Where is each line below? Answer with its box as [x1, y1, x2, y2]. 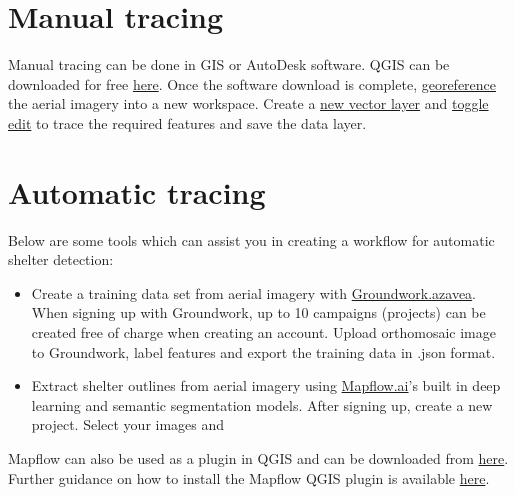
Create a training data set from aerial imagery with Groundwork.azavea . [31, 282, 476, 303]
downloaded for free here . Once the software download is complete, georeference [8, 73, 497, 94]
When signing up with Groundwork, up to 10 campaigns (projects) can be [31, 302, 486, 323]
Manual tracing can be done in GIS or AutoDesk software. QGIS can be [8, 54, 450, 75]
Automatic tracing [8, 171, 266, 212]
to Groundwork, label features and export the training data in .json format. [31, 341, 496, 362]
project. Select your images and [31, 414, 225, 435]
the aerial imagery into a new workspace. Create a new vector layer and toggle [8, 93, 489, 114]
